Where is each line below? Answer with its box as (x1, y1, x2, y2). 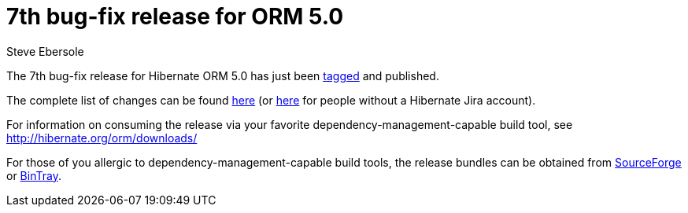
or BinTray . (6, 168, 61, 182)
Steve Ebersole (6, 44, 84, 58)
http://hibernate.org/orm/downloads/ (6, 130, 198, 145)
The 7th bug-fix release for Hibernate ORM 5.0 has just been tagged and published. (6, 68, 439, 83)
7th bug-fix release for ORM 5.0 (6, 3, 344, 30)
